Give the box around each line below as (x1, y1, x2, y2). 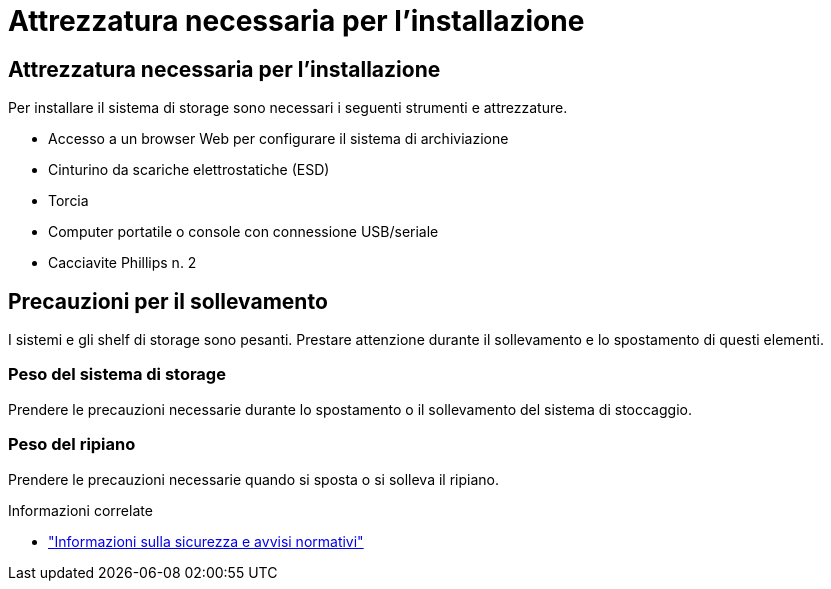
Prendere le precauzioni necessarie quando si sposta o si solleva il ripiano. (8, 470, 500, 488)
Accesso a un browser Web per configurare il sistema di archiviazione (48, 130, 509, 148)
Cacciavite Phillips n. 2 (48, 254, 197, 272)
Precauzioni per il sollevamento (8, 288, 328, 314)
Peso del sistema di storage (8, 364, 226, 385)
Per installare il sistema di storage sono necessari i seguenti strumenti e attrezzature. (8, 99, 568, 117)
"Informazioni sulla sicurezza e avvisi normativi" (48, 532, 364, 550)
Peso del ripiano (8, 434, 136, 455)
